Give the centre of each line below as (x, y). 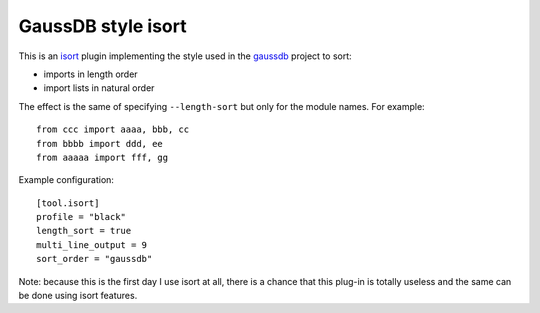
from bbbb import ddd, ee (100, 143)
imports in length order (91, 74)
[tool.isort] (68, 203)
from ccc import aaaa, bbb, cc (113, 129)
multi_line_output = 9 (92, 244)
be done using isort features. (78, 296)
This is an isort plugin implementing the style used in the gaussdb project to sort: (185, 56)
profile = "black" (81, 217)
